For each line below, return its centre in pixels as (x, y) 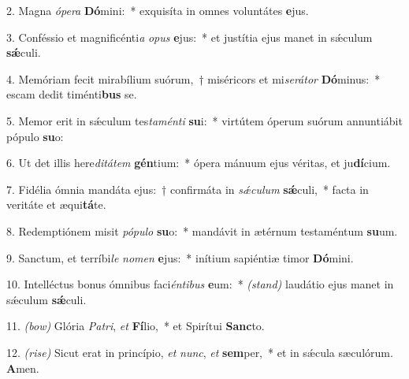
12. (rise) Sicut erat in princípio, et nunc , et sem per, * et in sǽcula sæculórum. (200, 352)
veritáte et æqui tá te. (56, 204)
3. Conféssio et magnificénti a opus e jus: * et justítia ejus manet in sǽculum (190, 37)
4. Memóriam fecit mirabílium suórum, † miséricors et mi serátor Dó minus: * (193, 78)
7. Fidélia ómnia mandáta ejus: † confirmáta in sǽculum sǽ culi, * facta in (188, 189)
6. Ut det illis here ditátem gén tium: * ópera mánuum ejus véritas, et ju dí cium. (199, 163)
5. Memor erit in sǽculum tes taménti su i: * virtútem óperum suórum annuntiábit (204, 120)
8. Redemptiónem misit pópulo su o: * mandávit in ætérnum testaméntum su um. (202, 230)
